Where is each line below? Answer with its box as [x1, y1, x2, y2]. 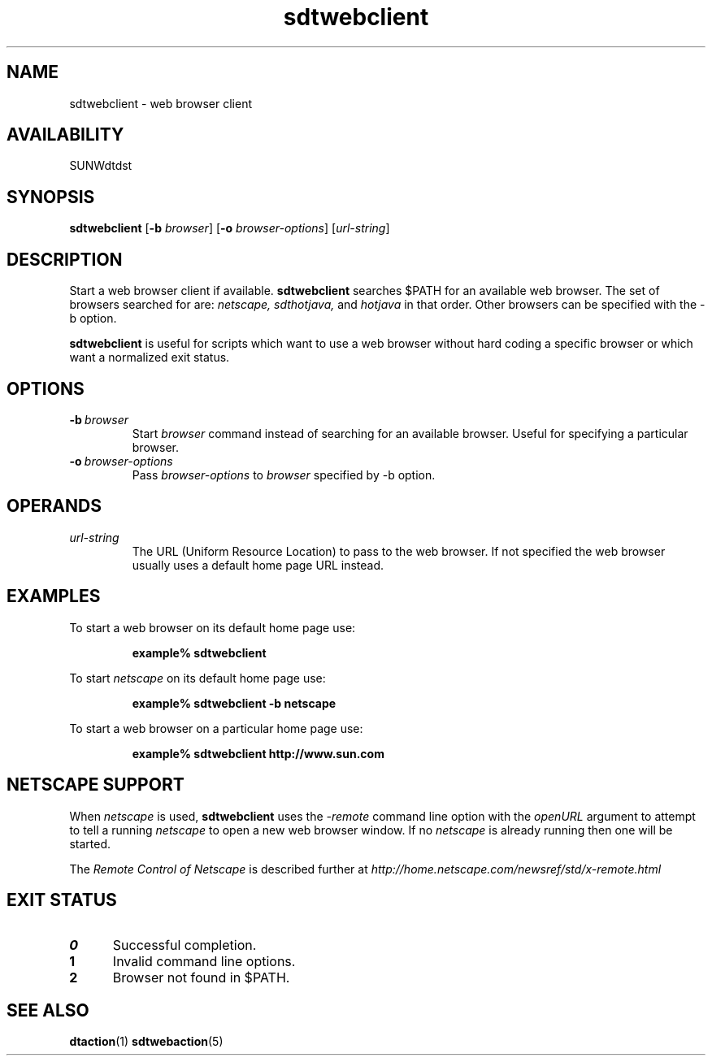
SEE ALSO [7, 999, 89, 1021]
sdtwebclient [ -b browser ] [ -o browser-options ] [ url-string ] [69, 221, 390, 236]
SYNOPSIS [7, 186, 95, 207]
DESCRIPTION [7, 249, 123, 270]
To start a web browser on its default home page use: [69, 620, 356, 635]
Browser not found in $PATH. [112, 969, 290, 986]
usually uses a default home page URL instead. [132, 557, 384, 572]
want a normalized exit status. [69, 350, 230, 365]
